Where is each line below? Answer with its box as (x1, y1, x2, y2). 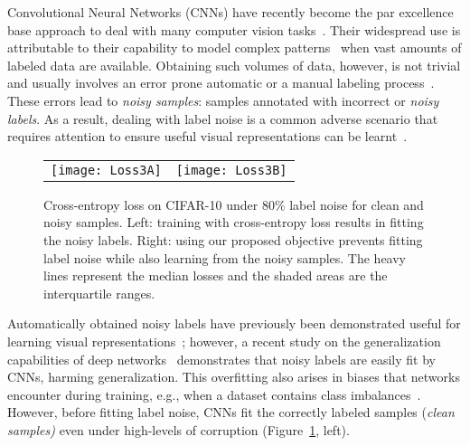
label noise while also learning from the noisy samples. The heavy (43, 248, 407, 267)
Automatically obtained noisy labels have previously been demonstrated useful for (7, 314, 461, 333)
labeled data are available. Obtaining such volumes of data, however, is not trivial (7, 55, 461, 74)
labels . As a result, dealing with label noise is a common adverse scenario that (7, 109, 438, 128)
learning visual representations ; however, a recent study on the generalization (7, 331, 441, 350)
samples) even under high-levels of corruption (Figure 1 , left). (7, 420, 350, 439)
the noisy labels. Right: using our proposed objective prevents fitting (43, 230, 423, 249)
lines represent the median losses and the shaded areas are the (43, 266, 388, 285)
